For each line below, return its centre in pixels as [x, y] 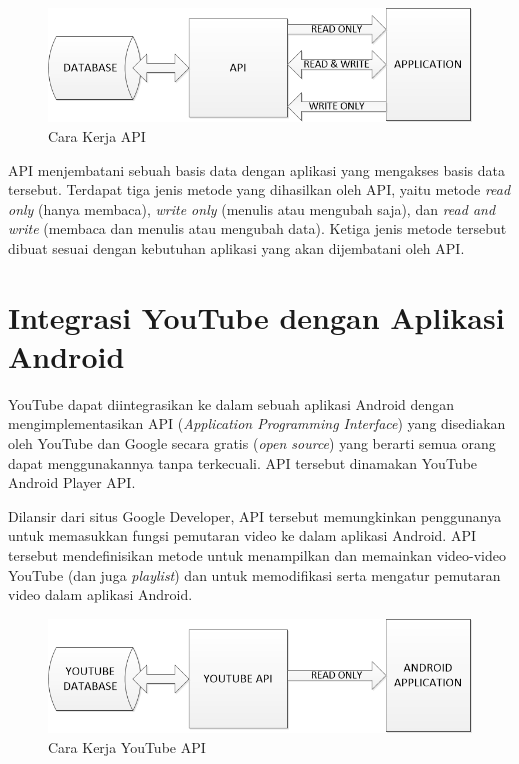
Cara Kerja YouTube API [127, 746]
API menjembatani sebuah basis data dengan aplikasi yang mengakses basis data [257, 169]
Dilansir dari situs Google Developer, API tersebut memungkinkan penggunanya [255, 515]
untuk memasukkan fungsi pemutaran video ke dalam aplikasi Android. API [242, 535]
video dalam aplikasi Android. [100, 594]
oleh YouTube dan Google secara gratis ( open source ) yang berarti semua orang [252, 443]
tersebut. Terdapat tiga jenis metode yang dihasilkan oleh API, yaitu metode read [259, 189]
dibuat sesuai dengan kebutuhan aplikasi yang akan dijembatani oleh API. [236, 247]
